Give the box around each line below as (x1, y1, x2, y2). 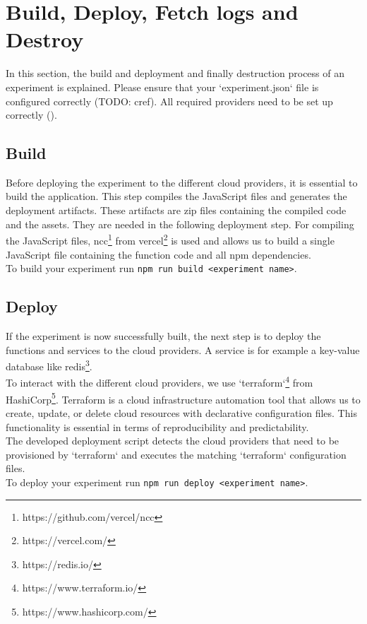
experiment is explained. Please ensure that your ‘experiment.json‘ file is (6, 79, 319, 94)
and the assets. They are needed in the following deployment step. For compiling (6, 216, 354, 231)
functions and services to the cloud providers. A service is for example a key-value (6, 342, 360, 357)
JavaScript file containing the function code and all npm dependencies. (6, 247, 311, 261)
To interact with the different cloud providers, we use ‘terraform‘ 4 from (6, 373, 313, 390)
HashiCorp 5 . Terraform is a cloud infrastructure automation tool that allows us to (6, 389, 361, 406)
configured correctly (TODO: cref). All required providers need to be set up (6, 93, 333, 108)
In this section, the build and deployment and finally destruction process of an (6, 66, 345, 81)
